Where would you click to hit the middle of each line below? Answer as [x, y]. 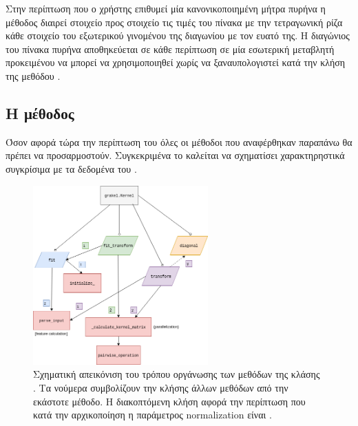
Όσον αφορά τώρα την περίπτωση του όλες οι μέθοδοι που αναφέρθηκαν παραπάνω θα [179, 141]
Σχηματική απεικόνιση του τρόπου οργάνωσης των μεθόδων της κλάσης [177, 374]
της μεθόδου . [33, 75]
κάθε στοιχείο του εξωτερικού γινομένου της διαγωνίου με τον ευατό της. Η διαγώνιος [178, 35]
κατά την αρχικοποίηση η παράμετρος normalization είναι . [152, 415]
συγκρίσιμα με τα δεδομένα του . [71, 168]
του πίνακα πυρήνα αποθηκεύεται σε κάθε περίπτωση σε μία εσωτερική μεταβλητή [170, 49]
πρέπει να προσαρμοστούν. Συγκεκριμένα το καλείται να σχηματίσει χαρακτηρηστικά [175, 155]
